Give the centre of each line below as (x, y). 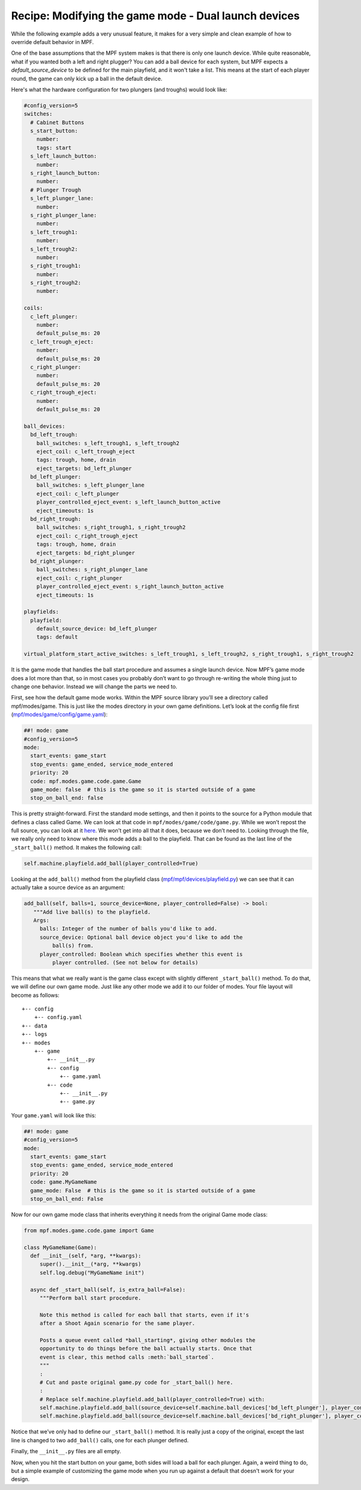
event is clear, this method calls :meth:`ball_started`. (127, 1357)
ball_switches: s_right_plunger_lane (92, 570)
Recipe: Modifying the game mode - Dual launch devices (156, 16)
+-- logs (35, 1034)
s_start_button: (54, 131)
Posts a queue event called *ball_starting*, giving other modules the (147, 1340)
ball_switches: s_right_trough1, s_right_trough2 (111, 527)
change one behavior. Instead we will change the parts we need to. (94, 687)
